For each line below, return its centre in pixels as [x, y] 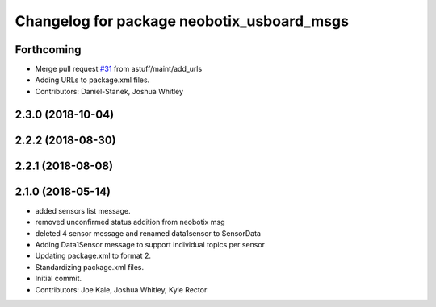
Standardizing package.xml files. [90, 267]
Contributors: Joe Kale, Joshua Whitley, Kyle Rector [121, 289]
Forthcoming [48, 50]
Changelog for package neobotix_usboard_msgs [182, 21]
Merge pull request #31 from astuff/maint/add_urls [119, 69]
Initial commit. [59, 279]
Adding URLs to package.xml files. [92, 80]
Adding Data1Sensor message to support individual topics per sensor [150, 244]
